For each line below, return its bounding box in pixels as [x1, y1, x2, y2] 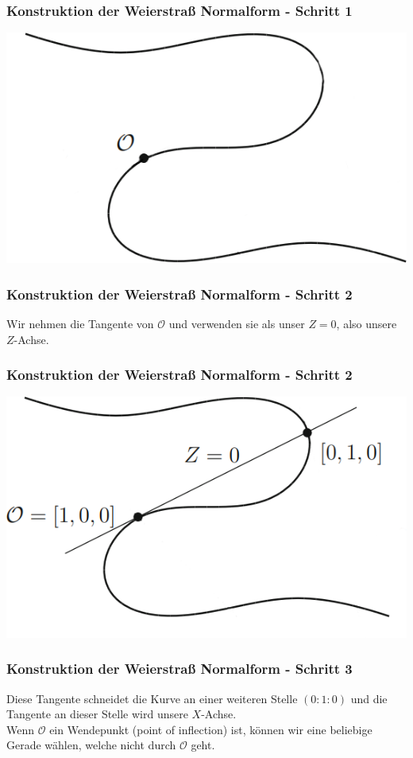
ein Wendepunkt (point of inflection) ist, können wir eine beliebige [49, 721, 372, 737]
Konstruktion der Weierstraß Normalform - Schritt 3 [6, 659, 353, 679]
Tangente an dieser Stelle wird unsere [6, 706, 188, 722]
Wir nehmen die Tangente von [6, 315, 154, 332]
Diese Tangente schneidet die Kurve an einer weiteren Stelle [6, 690, 298, 706]
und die [350, 690, 388, 706]
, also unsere [336, 315, 397, 332]
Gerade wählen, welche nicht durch [6, 737, 176, 753]
